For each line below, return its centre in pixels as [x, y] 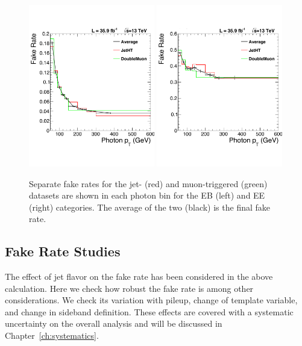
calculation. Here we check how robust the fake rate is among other [129, 288]
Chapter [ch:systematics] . [52, 335]
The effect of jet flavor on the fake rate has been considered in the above [139, 276]
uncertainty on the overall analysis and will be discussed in [114, 323]
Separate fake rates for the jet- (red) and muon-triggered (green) [148, 183]
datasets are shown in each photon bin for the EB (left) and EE [147, 195]
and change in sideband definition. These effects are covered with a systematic [149, 311]
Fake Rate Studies [63, 251]
